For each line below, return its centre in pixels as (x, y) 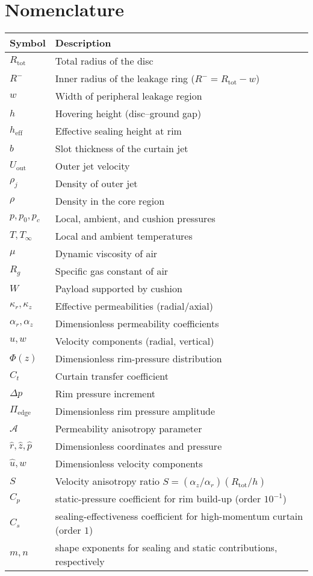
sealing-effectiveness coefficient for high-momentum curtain (179, 516)
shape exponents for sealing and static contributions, (166, 548)
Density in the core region (110, 201)
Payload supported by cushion (119, 289)
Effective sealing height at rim (118, 131)
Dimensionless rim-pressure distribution (138, 359)
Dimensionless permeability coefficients (137, 324)
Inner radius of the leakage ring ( (125, 78)
